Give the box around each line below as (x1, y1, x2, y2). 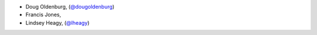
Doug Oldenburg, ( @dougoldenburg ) (25, 3, 114, 10)
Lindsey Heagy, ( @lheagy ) (25, 19, 90, 26)
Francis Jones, (25, 11, 62, 18)
